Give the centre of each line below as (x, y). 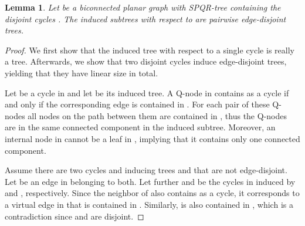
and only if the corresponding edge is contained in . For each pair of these (137, 104)
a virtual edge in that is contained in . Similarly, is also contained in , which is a (149, 204)
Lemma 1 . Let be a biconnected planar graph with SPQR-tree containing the (143, 7)
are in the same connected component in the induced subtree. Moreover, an (140, 127)
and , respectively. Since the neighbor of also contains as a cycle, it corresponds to (152, 193)
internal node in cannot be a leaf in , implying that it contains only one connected (152, 138)
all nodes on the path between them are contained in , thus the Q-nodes (157, 115)
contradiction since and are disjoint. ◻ (74, 216)
